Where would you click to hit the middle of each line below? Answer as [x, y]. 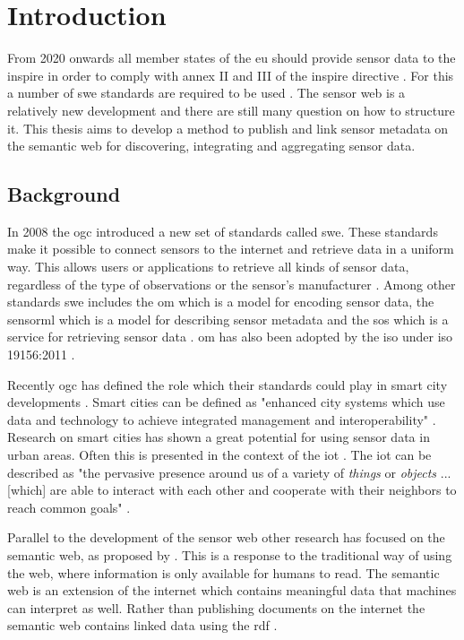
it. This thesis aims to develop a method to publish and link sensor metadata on [228, 128]
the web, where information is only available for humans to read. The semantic [223, 572]
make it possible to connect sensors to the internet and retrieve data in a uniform [231, 249]
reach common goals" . [69, 507]
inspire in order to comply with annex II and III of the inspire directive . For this [231, 75]
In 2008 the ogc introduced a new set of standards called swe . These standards [223, 231]
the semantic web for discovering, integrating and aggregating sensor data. [211, 146]
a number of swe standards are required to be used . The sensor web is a [206, 93]
